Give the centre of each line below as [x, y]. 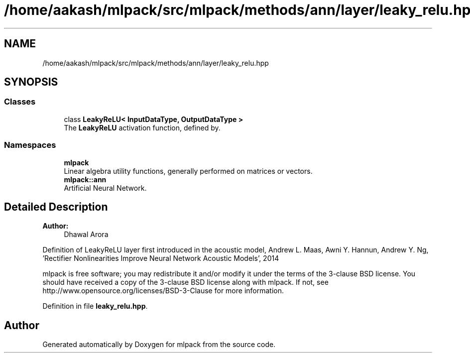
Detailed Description [56, 207]
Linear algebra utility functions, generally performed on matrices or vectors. [188, 171]
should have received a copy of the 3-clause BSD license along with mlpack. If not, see [185, 282]
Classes [20, 102]
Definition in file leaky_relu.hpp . [95, 306]
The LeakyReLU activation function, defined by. [142, 127]
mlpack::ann [85, 179]
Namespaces [30, 145]
